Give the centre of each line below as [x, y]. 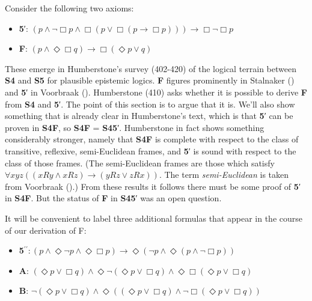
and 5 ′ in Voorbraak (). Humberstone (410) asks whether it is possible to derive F [156, 92]
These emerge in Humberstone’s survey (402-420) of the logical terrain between [151, 68]
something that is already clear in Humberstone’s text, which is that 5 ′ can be [149, 116]
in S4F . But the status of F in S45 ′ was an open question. [113, 198]
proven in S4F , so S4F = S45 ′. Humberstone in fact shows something [135, 127]
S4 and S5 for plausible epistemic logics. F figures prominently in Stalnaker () [150, 80]
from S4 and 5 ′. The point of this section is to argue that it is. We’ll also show [150, 104]
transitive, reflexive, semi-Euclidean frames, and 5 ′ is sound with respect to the [151, 150]
